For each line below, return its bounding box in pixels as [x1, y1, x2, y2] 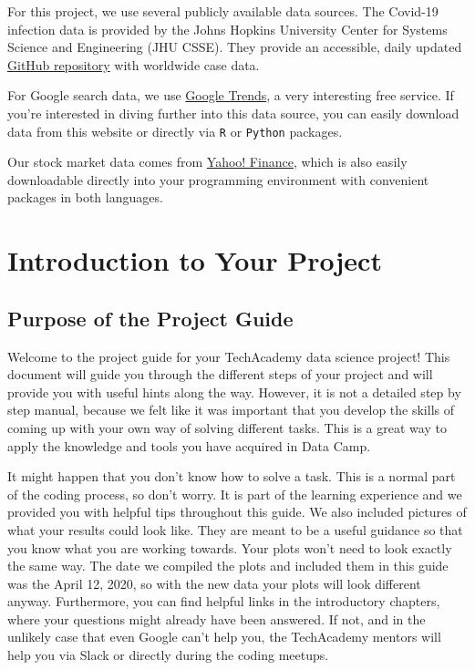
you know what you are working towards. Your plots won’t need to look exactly [7, 538, 452, 557]
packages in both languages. [7, 188, 163, 207]
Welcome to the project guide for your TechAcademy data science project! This [7, 346, 450, 366]
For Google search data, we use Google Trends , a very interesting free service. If [7, 86, 454, 105]
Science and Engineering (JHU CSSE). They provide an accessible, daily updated [7, 37, 462, 57]
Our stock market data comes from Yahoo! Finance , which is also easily [7, 152, 408, 171]
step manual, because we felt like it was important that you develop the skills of [7, 400, 454, 419]
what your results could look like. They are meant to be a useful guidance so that [7, 520, 463, 539]
